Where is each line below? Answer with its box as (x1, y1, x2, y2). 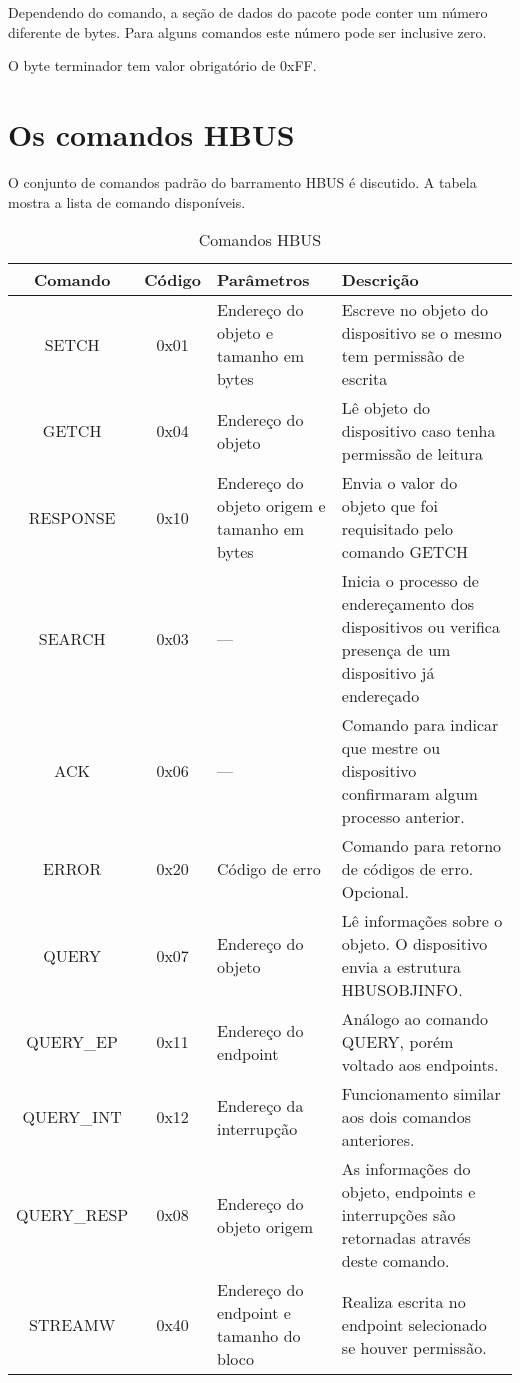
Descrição (341, 268, 419, 292)
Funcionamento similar (341, 1082, 501, 1106)
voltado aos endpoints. (341, 1053, 499, 1077)
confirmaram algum (341, 782, 478, 806)
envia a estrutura (341, 955, 462, 979)
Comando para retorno (341, 834, 502, 858)
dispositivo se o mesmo (341, 321, 502, 345)
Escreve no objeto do (341, 298, 488, 322)
